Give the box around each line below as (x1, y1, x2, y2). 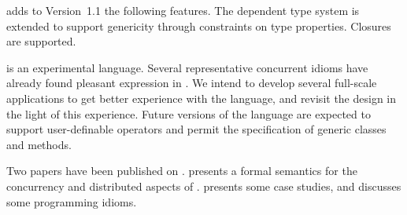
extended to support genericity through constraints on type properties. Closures (6, 17, 391, 34)
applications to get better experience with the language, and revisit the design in (6, 89, 397, 106)
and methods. (6, 136, 72, 152)
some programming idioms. (6, 193, 137, 210)
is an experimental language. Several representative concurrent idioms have (6, 59, 368, 75)
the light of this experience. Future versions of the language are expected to (6, 105, 371, 122)
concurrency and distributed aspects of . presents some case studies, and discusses (6, 177, 401, 194)
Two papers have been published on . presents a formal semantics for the (6, 162, 357, 179)
